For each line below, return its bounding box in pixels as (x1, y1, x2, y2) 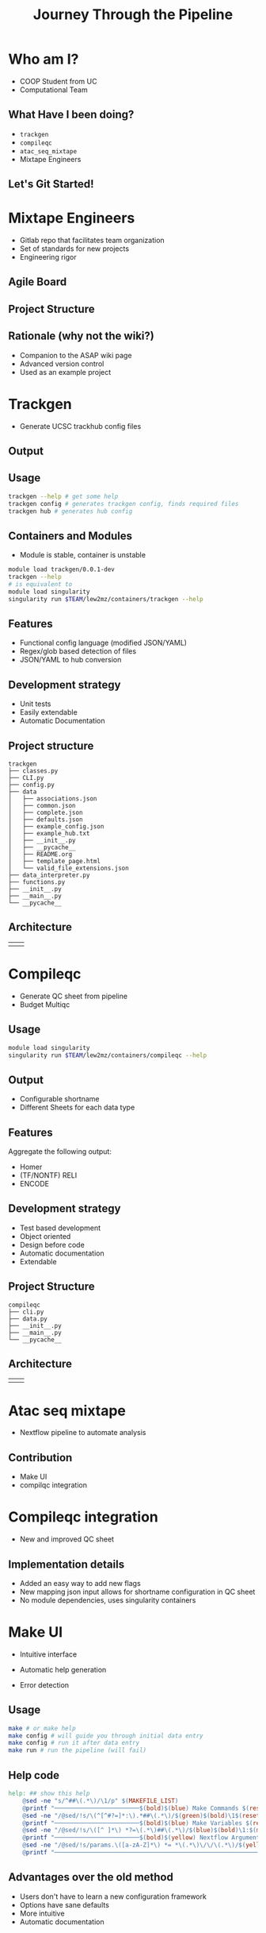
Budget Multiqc (19, 999, 70, 1009)
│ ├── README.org (8, 851, 73, 858)
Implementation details (8, 1557, 125, 1571)
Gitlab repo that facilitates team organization (19, 236, 165, 245)
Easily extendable (19, 708, 78, 717)
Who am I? (8, 50, 79, 68)
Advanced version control (19, 359, 104, 368)
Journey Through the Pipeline (32, 6, 234, 24)
